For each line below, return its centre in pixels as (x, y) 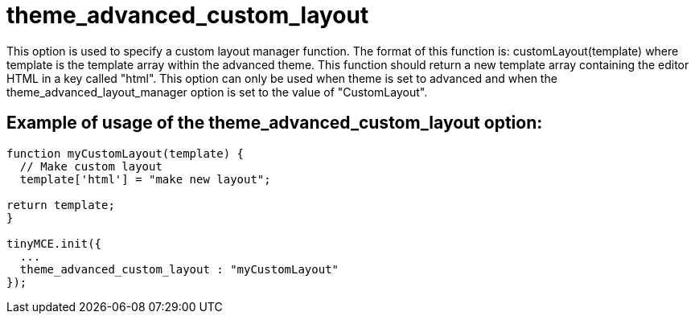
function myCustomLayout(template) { (125, 153)
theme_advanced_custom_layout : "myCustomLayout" (179, 269)
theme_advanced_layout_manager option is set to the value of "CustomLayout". (217, 92)
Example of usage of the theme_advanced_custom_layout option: (275, 123)
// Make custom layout (91, 166)
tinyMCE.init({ (54, 243)
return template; (61, 205)
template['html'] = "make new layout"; (145, 179)
